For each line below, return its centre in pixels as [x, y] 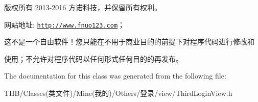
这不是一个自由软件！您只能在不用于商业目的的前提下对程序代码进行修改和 [129, 42]
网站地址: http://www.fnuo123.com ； [65, 24]
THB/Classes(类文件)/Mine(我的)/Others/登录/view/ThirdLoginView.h [118, 93]
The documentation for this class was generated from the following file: [115, 76]
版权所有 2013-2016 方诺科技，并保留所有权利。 [83, 7]
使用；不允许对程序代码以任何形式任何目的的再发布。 [93, 58]
